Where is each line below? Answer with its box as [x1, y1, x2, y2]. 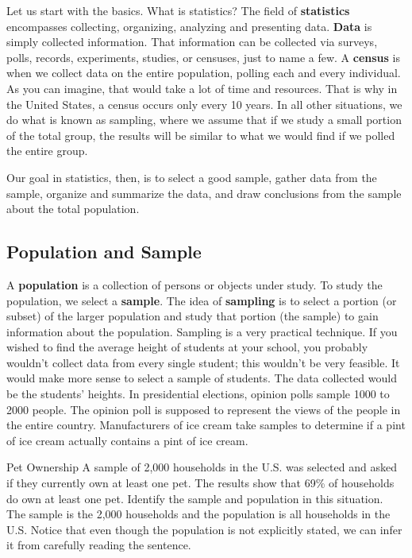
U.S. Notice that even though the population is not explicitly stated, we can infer [6, 521, 402, 537]
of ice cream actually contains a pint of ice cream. [6, 432, 248, 448]
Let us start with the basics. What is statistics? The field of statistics [6, 2, 350, 18]
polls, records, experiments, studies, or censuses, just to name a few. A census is [6, 48, 400, 65]
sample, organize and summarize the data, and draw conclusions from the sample [6, 184, 402, 201]
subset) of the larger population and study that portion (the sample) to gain [6, 308, 379, 324]
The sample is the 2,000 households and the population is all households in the [6, 506, 391, 522]
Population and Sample [6, 239, 202, 264]
